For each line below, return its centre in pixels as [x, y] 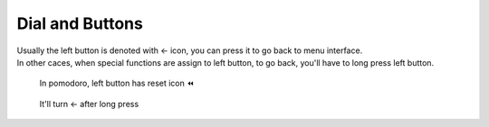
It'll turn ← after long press [89, 104]
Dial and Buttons [80, 23]
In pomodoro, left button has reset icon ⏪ [117, 83]
